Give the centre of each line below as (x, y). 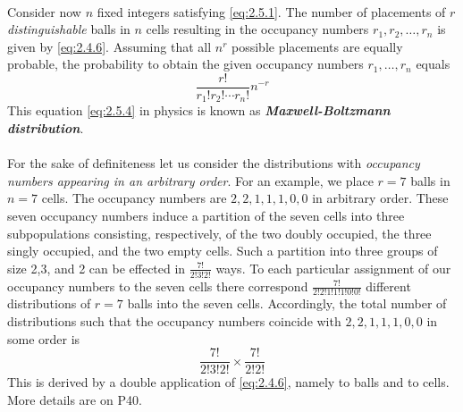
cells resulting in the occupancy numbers (257, 29)
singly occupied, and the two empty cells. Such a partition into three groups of (223, 251)
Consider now (44, 11)
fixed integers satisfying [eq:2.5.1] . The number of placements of (271, 11)
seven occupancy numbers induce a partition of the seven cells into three (206, 216)
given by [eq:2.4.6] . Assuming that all (109, 46)
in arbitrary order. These (380, 198)
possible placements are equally (317, 46)
